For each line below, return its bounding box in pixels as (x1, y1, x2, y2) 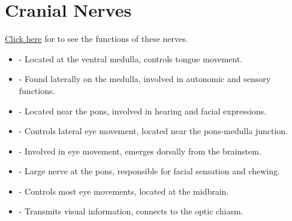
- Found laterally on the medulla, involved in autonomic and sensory (19, 72, 271, 85)
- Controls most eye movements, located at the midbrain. (19, 184, 229, 197)
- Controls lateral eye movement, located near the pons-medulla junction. (19, 125, 288, 137)
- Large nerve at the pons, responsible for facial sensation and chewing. (19, 165, 280, 177)
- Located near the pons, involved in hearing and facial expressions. (19, 104, 267, 117)
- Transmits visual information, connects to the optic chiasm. (19, 205, 243, 217)
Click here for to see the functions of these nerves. (5, 32, 188, 45)
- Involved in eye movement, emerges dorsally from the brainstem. (19, 144, 261, 157)
